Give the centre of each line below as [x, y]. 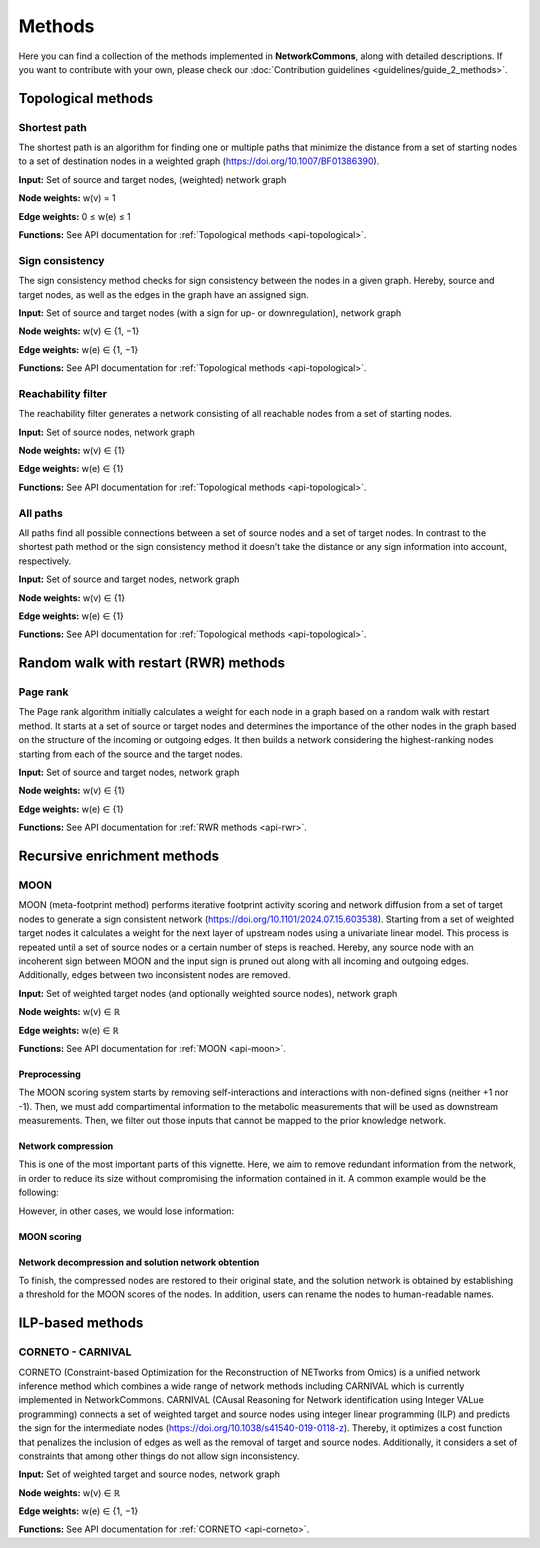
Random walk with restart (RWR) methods [151, 663]
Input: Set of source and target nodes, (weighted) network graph [152, 179]
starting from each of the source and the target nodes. [131, 754]
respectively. [45, 561]
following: [38, 1192]
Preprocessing [50, 1074]
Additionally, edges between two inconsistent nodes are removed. [154, 975]
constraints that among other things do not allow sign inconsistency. [159, 1456]
